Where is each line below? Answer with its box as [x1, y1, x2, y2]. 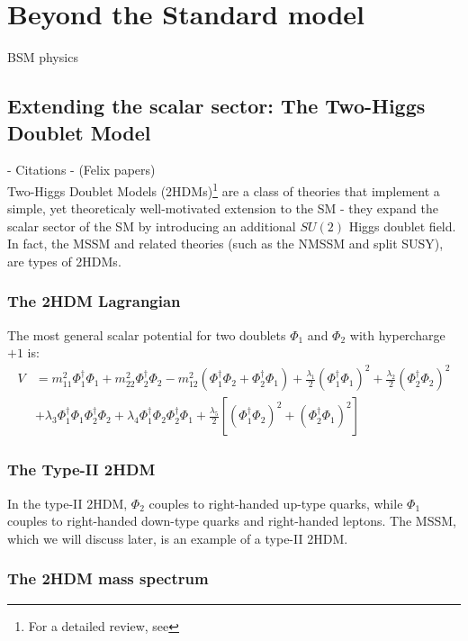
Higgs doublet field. [348, 216, 456, 235]
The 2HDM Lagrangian [7, 290, 181, 312]
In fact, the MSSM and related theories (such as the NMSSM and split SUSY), [7, 234, 444, 253]
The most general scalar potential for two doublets [7, 325, 286, 344]
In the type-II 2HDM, [7, 493, 128, 512]
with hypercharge [349, 325, 445, 344]
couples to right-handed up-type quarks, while [148, 493, 403, 512]
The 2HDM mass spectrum [7, 567, 209, 590]
